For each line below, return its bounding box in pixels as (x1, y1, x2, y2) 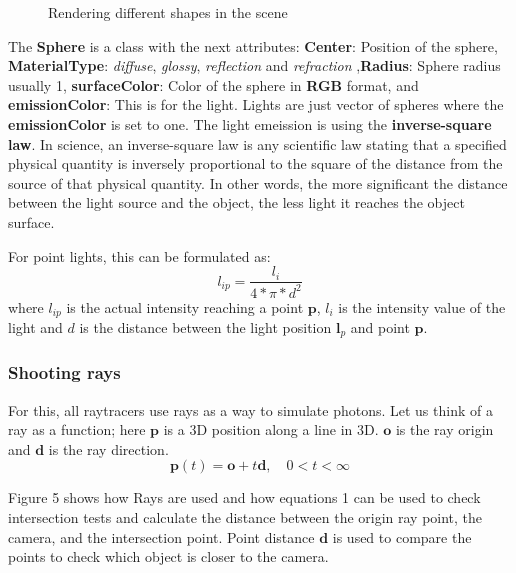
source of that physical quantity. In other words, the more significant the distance (8, 172, 508, 193)
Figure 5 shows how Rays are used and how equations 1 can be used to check (8, 487, 481, 508)
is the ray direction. (48, 438, 169, 459)
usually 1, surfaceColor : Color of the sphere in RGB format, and (8, 74, 419, 95)
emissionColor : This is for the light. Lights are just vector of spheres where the (8, 94, 504, 115)
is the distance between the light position (79, 316, 332, 337)
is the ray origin (395, 419, 494, 440)
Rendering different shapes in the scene (48, 2, 288, 22)
